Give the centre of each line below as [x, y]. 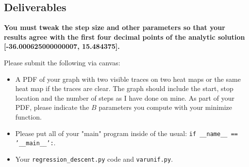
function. [28, 116]
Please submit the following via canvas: [62, 62]
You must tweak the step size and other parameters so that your [115, 27]
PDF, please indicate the [52, 107]
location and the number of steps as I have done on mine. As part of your [125, 98]
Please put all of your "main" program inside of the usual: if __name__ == [126, 133]
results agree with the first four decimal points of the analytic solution [124, 37]
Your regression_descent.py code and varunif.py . [94, 159]
